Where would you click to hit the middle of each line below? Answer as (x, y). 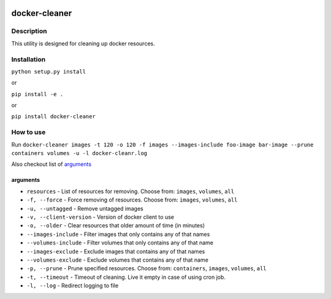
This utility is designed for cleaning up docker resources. (83, 44)
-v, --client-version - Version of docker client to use (101, 217)
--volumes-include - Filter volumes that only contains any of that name (120, 243)
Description (29, 31)
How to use (29, 132)
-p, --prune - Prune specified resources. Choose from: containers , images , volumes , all (146, 268)
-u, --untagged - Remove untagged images (85, 208)
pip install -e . (37, 94)
